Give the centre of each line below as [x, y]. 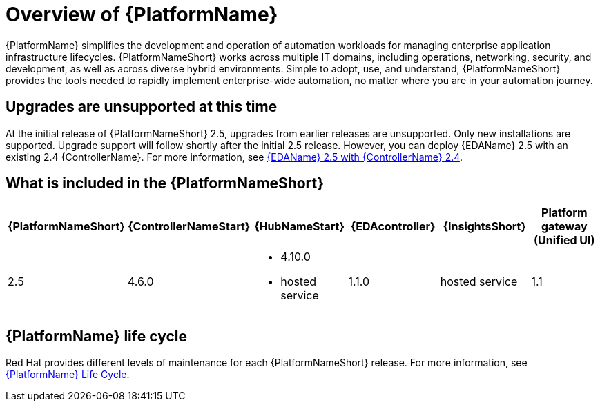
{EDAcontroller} [393, 227]
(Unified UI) [564, 240]
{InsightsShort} [484, 227]
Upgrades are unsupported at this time [142, 107]
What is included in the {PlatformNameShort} [165, 183]
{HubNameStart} [299, 227]
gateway [564, 227]
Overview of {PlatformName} [142, 14]
